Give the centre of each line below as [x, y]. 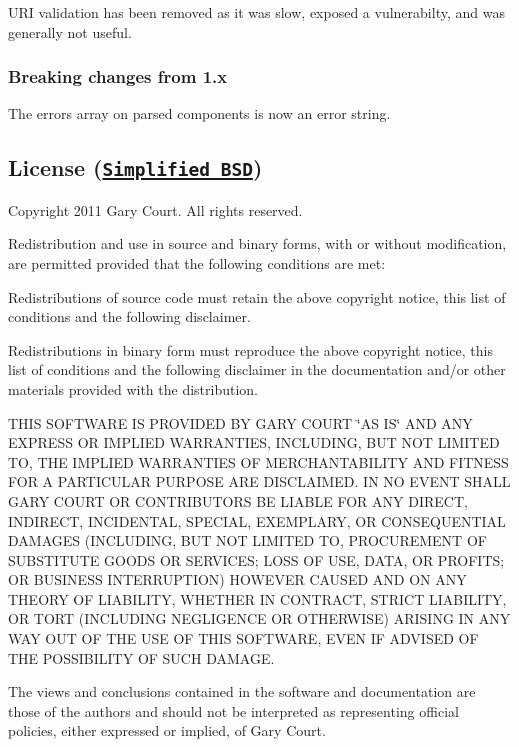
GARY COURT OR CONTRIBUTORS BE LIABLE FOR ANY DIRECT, [238, 500]
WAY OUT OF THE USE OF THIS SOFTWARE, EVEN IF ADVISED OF [243, 638]
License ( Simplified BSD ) [135, 167]
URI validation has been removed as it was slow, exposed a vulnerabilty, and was [256, 12]
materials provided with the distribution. [133, 388]
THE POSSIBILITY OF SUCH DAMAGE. [141, 657]
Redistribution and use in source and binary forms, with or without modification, [257, 243]
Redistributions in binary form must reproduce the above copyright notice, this [250, 349]
